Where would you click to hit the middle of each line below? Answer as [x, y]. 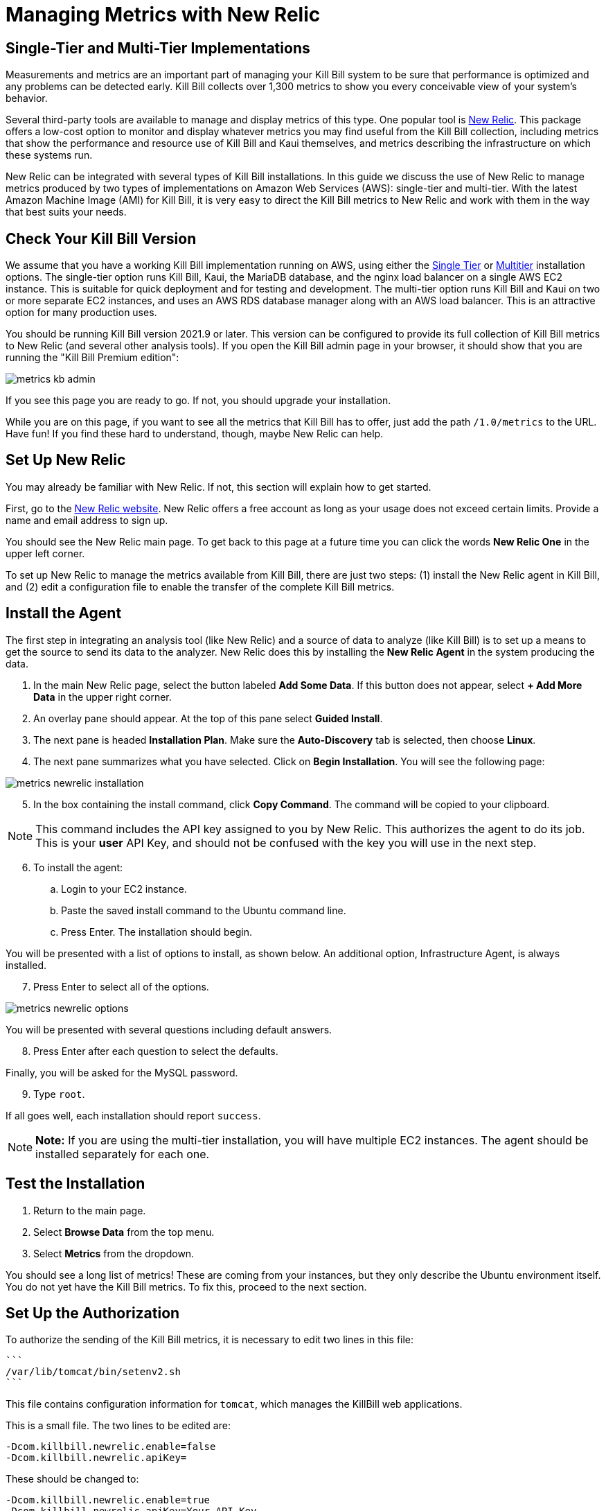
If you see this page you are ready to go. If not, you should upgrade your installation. [198, 401]
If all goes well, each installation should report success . [133, 1115]
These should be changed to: [72, 1479]
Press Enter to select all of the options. [121, 986]
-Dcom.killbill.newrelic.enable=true [108, 1500]
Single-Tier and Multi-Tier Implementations [158, 48]
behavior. [27, 98]
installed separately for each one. [123, 1154]
